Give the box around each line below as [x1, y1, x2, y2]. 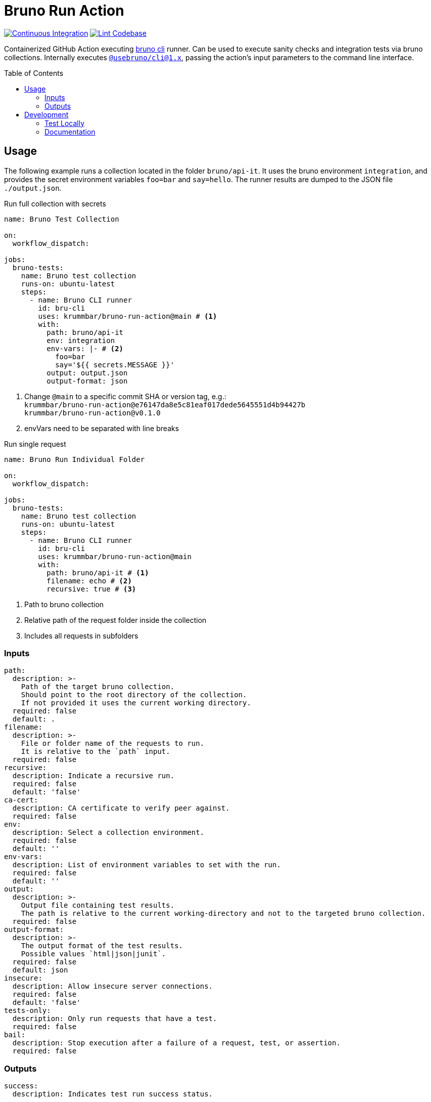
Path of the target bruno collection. [21, 683, 175, 691]
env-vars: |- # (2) [46, 344, 124, 353]
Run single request [4, 439, 66, 448]
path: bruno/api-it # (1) [46, 568, 149, 577]
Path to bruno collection [24, 600, 104, 609]
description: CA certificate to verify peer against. [12, 804, 230, 813]
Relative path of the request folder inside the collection [24, 615, 207, 624]
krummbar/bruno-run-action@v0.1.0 [24, 408, 161, 417]
